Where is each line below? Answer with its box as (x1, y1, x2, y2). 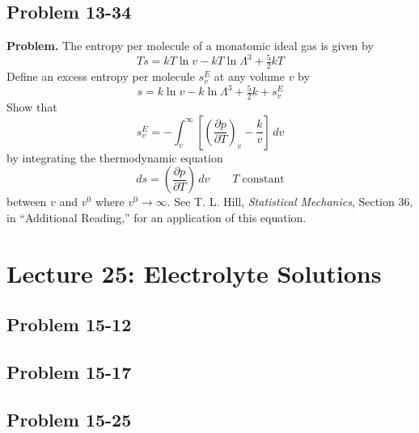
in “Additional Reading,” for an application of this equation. (6, 208, 307, 225)
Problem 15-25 (6, 406, 132, 431)
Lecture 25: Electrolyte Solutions (6, 256, 382, 289)
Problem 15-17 (6, 359, 132, 384)
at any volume (214, 68, 285, 85)
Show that (6, 99, 57, 116)
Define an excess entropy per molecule (6, 68, 195, 85)
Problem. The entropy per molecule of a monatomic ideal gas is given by (6, 37, 374, 54)
